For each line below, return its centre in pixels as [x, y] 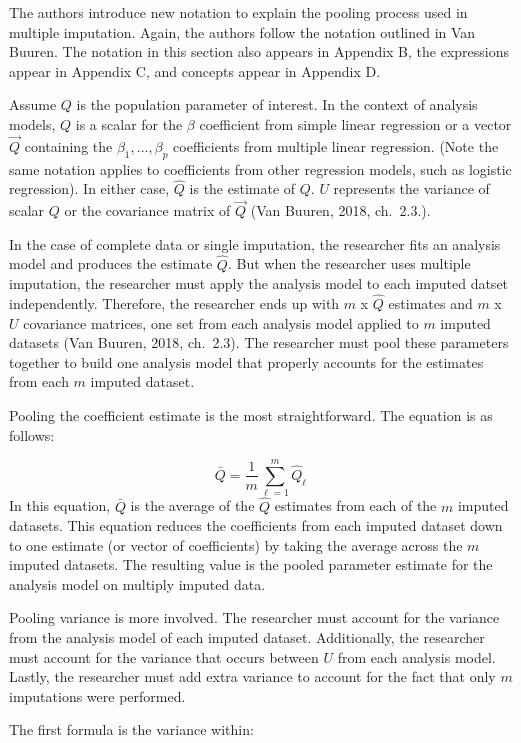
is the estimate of [242, 188]
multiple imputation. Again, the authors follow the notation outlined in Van [242, 31]
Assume [33, 104]
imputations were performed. [97, 695]
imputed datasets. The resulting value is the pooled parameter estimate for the [251, 564]
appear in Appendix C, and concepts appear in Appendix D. [195, 70]
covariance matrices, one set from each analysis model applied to [221, 322]
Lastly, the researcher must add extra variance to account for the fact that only [252, 676]
